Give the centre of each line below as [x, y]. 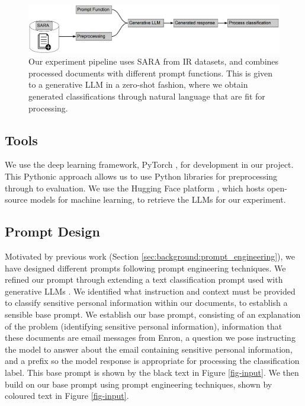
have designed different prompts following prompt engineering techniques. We [145, 268]
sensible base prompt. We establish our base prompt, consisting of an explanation [153, 314]
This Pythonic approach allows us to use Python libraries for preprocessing [141, 176]
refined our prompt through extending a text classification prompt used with [144, 279]
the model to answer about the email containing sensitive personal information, [149, 349]
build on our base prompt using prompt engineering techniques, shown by [139, 384]
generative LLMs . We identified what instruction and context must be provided [150, 291]
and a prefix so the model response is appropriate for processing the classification [152, 361]
